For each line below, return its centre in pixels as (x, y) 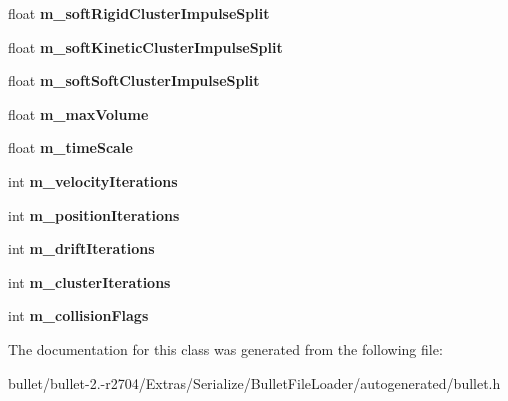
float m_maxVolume (78, 113)
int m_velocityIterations (93, 180)
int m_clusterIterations (89, 281)
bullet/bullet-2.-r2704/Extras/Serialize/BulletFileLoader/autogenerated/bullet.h (254, 382)
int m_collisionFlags (78, 315)
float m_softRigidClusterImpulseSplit (139, 13)
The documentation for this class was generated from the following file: (225, 348)
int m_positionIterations (94, 214)
